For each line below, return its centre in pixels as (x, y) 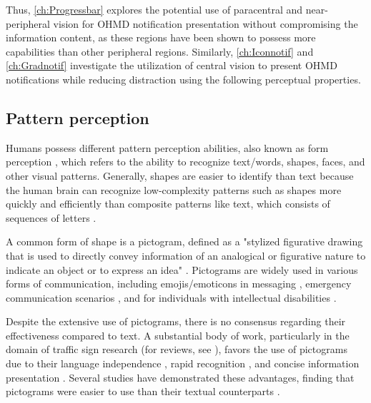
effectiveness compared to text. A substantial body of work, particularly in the (178, 335)
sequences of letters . (51, 217)
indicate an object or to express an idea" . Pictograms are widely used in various (182, 269)
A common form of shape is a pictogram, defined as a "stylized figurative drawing (184, 241)
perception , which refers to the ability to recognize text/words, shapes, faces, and (185, 162)
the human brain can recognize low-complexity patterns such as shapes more (174, 189)
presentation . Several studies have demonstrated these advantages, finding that (180, 377)
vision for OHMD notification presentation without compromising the (206, 23)
